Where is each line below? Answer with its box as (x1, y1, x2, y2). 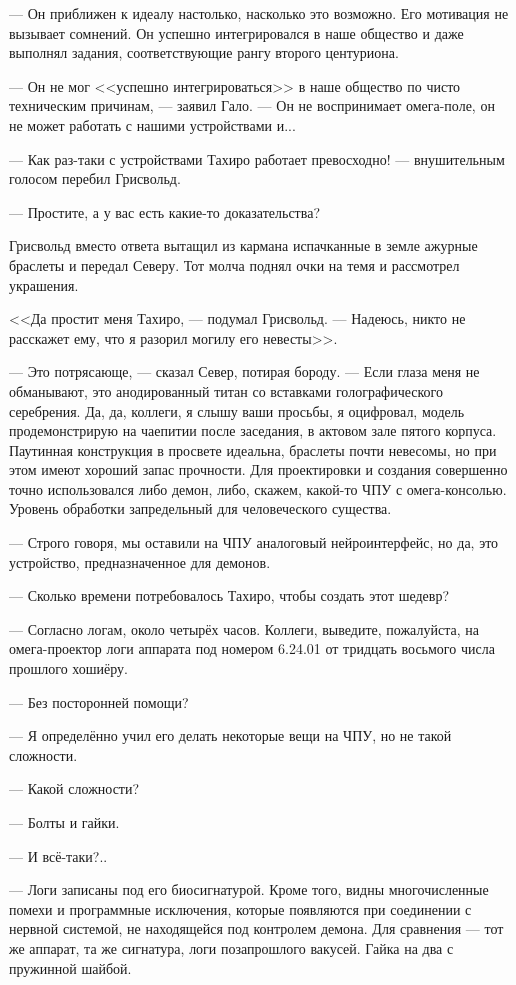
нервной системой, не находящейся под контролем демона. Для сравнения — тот (9, 918, 504, 939)
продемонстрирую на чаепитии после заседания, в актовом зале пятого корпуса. (9, 420, 497, 441)
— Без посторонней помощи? (9, 691, 189, 712)
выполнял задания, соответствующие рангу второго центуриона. (9, 42, 399, 63)
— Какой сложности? (9, 778, 140, 799)
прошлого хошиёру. (9, 658, 128, 679)
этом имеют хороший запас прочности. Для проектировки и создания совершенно (9, 459, 508, 480)
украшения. (9, 274, 79, 295)
